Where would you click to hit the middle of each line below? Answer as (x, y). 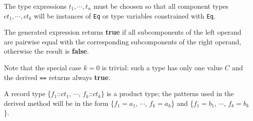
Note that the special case (43, 68)
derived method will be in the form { (59, 103)
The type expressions (35, 6)
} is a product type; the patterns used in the (167, 93)
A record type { (28, 93)
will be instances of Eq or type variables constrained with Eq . (125, 15)
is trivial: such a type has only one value (162, 68)
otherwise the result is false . (47, 51)
